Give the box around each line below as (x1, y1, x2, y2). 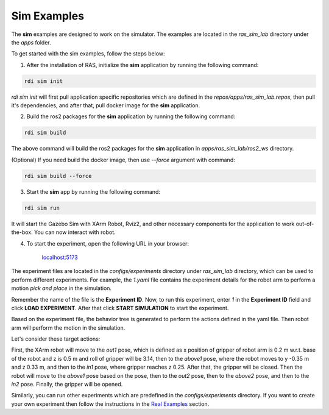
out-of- (295, 220, 314, 227)
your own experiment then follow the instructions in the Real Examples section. (11, 400, 210, 408)
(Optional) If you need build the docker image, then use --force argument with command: (11, 156, 235, 163)
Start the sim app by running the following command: (26, 188, 161, 195)
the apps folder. (11, 38, 51, 46)
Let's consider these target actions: (11, 335, 101, 342)
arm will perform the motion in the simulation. (11, 324, 126, 332)
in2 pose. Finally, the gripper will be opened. (11, 381, 123, 388)
